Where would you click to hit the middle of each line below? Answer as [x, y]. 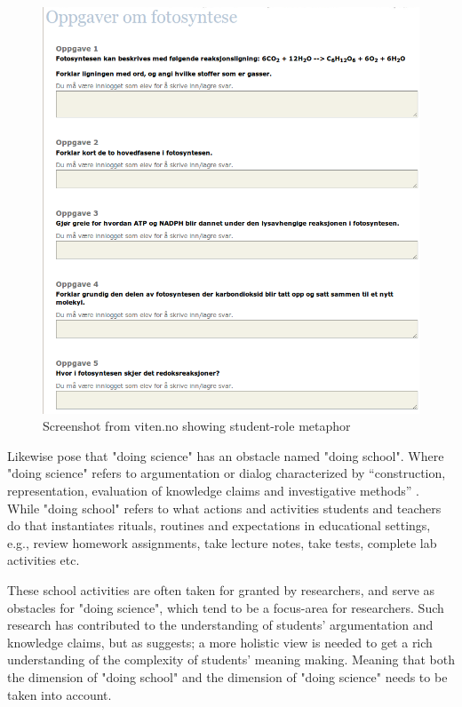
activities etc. [44, 560]
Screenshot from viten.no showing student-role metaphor [197, 426]
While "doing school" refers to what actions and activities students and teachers [224, 508]
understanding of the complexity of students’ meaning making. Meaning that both [231, 659]
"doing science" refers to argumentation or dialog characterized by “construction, [227, 473]
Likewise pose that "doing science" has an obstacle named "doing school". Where [226, 455]
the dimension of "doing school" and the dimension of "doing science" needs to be [227, 676]
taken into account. [60, 694]
